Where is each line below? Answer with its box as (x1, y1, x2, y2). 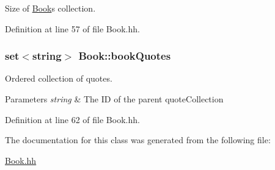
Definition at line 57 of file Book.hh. (5, 22, 140, 35)
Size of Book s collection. (5, 2, 96, 14)
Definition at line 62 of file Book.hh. (5, 113, 140, 126)
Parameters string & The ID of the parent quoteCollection (5, 93, 224, 105)
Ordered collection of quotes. (5, 72, 112, 85)
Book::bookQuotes (78, 48, 171, 63)
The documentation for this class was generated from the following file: (5, 133, 271, 146)
